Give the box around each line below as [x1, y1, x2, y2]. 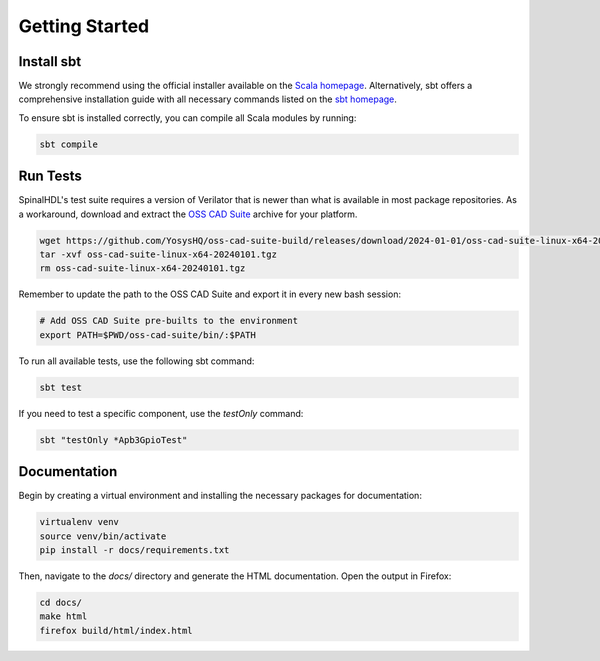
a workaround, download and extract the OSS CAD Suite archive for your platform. [18, 208, 358, 220]
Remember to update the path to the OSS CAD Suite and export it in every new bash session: [18, 288, 402, 300]
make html [39, 611, 88, 622]
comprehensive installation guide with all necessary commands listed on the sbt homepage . [18, 93, 397, 105]
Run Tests [18, 168, 82, 185]
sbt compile [39, 138, 99, 150]
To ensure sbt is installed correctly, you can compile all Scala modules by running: [18, 111, 357, 124]
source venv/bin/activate [39, 530, 167, 542]
